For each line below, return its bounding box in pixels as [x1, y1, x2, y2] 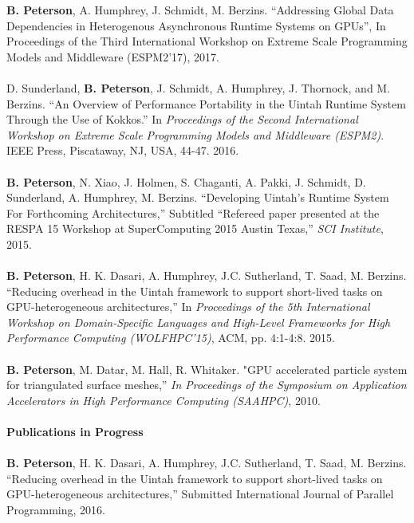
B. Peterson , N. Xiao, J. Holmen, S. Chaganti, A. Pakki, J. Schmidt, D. [6, 173, 366, 190]
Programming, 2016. [6, 501, 105, 517]
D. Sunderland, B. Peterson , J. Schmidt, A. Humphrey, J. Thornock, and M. [6, 79, 391, 96]
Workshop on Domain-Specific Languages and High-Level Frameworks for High [6, 313, 391, 330]
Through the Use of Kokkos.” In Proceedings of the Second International [6, 111, 358, 128]
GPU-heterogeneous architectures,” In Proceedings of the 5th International [6, 298, 370, 315]
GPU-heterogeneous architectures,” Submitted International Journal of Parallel [6, 486, 394, 502]
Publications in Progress [6, 423, 144, 440]
